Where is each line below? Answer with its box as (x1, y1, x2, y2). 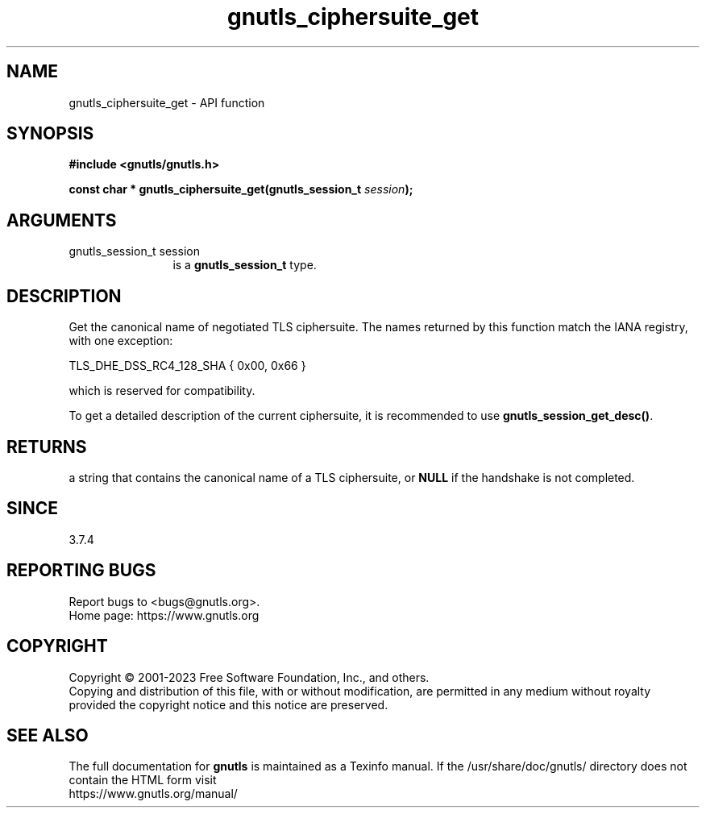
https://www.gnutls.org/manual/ (69, 787, 238, 801)
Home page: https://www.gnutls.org (69, 608, 260, 622)
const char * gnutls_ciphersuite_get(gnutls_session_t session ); (69, 182, 413, 197)
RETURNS (6, 436, 87, 457)
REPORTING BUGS (6, 560, 156, 581)
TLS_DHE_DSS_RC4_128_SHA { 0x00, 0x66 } (69, 359, 306, 373)
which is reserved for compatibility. (69, 384, 255, 398)
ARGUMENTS (6, 210, 117, 230)
